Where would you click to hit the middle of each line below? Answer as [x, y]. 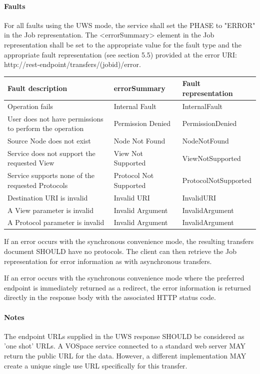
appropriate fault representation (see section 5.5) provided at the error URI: [120, 54]
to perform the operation [46, 128]
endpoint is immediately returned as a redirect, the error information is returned [127, 287]
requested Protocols [38, 185]
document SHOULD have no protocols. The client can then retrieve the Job [120, 251]
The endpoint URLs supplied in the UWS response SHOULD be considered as [124, 336]
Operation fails [30, 106]
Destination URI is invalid [48, 197]
